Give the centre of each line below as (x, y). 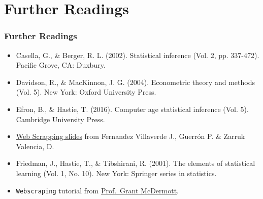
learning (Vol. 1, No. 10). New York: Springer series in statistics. (116, 173)
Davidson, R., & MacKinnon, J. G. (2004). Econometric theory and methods (135, 82)
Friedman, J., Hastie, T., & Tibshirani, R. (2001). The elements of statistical (136, 163)
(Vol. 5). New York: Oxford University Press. (86, 92)
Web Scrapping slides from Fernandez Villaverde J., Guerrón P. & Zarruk (130, 136)
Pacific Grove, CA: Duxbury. (61, 65)
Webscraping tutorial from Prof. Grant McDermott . (97, 190)
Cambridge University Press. (60, 119)
